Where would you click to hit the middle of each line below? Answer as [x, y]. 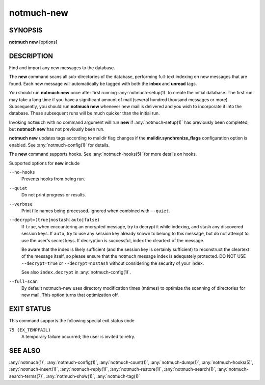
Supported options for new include [44, 163]
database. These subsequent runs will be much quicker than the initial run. [84, 113]
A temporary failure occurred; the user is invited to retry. [78, 336]
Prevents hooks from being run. [53, 179]
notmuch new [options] [33, 42]
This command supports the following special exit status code [72, 321]
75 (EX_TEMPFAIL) [30, 330]
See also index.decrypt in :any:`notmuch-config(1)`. [76, 272]
